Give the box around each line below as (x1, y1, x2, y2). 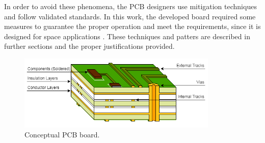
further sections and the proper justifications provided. (4, 41, 175, 51)
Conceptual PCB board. (24, 129, 100, 140)
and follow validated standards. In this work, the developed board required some (4, 11, 256, 21)
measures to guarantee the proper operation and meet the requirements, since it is (4, 21, 261, 32)
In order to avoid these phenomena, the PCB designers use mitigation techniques (4, 1, 257, 11)
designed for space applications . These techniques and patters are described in (4, 31, 250, 41)
